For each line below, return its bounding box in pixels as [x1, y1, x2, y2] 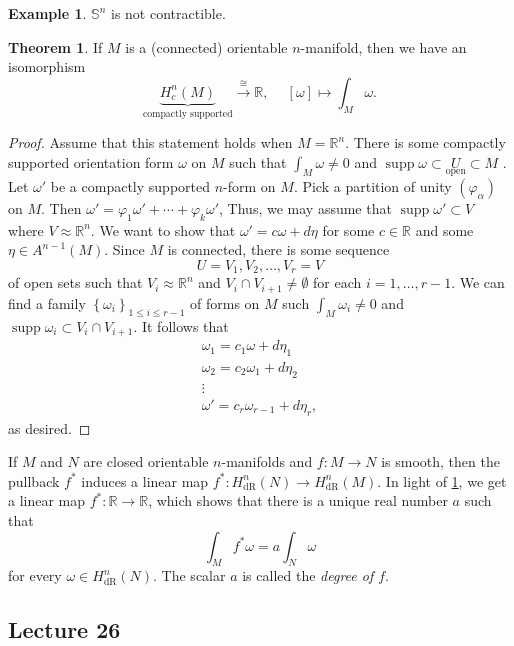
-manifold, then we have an [300, 36, 467, 57]
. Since [104, 239, 145, 260]
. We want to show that [90, 219, 236, 240]
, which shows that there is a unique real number [148, 490, 448, 511]
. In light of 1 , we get [377, 470, 507, 491]
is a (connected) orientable [125, 36, 288, 57]
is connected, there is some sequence [167, 239, 390, 260]
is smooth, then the [381, 451, 500, 472]
